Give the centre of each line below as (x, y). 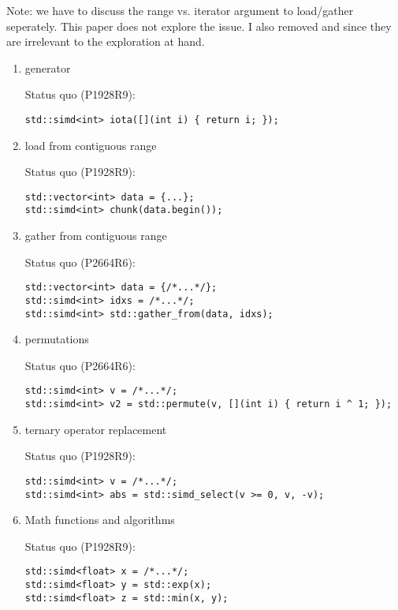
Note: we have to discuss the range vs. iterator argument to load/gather (180, 10)
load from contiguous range (91, 145)
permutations (57, 339)
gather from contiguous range (96, 236)
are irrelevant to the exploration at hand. (106, 41)
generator (48, 67)
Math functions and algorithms (100, 520)
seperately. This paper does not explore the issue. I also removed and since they (199, 26)
